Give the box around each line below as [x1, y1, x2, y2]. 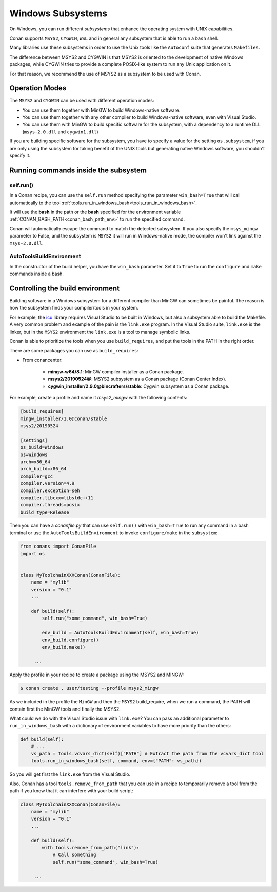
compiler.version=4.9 [20, 481, 75, 486]
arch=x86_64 [20, 459, 51, 465]
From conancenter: [22, 357, 63, 363]
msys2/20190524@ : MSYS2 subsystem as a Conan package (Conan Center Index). [48, 376, 227, 382]
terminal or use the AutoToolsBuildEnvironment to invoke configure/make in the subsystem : [9, 530, 218, 536]
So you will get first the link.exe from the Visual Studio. [9, 771, 131, 777]
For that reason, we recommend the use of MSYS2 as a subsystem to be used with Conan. [9, 70, 201, 77]
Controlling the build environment [9, 284, 120, 293]
